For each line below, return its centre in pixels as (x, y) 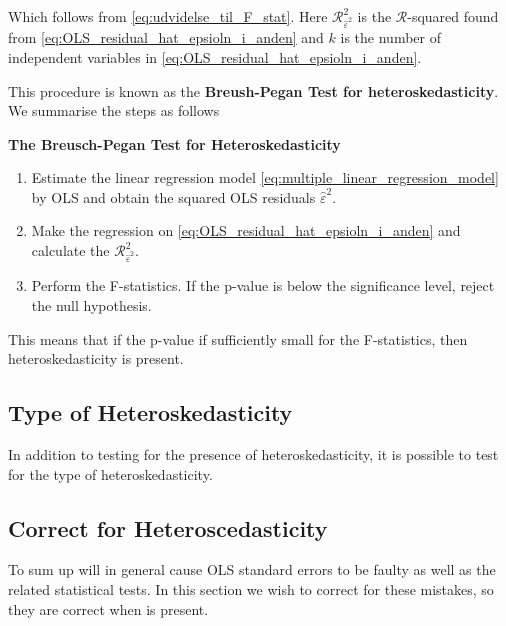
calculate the (70, 250)
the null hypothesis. (91, 304)
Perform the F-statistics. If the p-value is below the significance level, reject (263, 285)
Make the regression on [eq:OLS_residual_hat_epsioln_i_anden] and (246, 230)
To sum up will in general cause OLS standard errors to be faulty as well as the (252, 569)
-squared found (453, 16)
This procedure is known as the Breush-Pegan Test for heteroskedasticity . (253, 90)
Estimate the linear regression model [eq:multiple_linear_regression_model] (265, 177)
